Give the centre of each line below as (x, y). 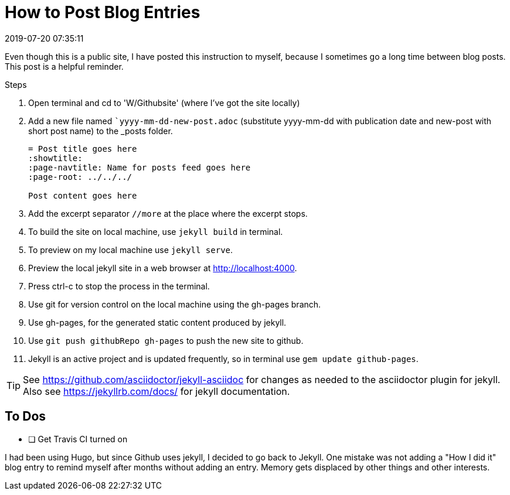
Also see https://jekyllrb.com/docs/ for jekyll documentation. (157, 391)
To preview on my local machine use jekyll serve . (131, 250)
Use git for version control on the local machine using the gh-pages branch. (175, 304)
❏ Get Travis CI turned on (78, 439)
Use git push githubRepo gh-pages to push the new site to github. (166, 340)
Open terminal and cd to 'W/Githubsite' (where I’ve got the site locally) (164, 103)
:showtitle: (55, 158)
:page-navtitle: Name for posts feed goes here (140, 167)
